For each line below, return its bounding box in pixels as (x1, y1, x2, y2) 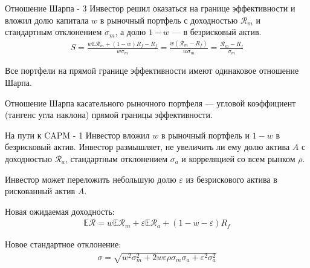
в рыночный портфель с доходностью (100, 13, 238, 26)
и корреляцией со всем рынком (181, 152, 295, 165)
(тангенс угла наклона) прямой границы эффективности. (5, 108, 213, 121)
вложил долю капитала (5, 13, 89, 26)
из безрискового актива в (186, 172, 277, 185)
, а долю (115, 25, 146, 38)
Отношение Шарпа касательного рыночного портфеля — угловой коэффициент (5, 96, 296, 109)
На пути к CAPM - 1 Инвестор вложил (5, 128, 150, 141)
